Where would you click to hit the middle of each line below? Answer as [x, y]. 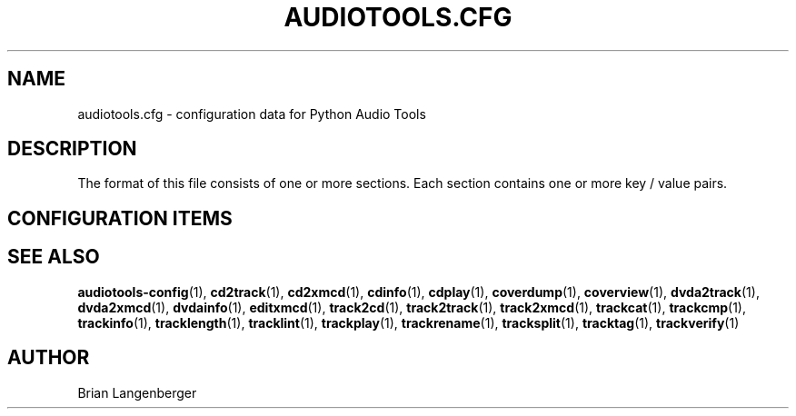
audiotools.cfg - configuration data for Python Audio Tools [252, 114]
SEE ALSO [54, 257]
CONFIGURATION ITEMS [120, 218]
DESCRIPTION [72, 149]
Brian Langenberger [137, 392]
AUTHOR [49, 358]
